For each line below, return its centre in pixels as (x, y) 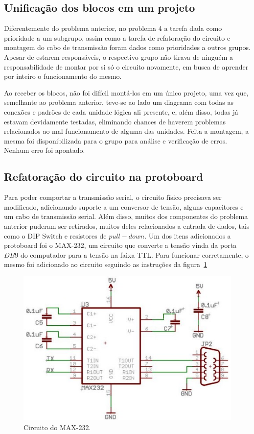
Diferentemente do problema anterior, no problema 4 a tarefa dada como (113, 28)
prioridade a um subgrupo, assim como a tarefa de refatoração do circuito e (117, 37)
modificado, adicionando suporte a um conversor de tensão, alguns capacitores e (124, 206)
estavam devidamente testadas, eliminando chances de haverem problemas (115, 121)
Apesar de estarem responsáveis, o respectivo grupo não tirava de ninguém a (119, 57)
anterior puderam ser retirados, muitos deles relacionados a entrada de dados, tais (127, 226)
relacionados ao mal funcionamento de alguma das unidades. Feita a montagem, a (127, 131)
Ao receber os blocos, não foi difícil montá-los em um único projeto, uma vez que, (126, 92)
